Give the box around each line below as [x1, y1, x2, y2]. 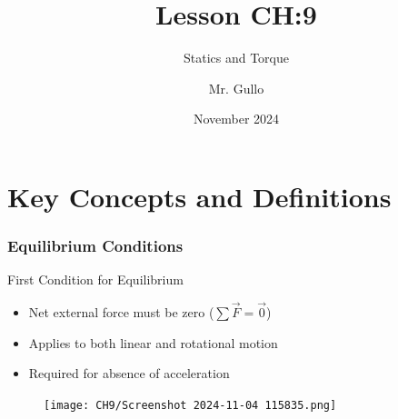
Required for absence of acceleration [28, 364, 230, 383]
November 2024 [193, 109, 280, 128]
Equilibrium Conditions [7, 234, 184, 257]
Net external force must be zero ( [28, 303, 214, 322]
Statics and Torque [183, 48, 290, 67]
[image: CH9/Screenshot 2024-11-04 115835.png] [44, 398, 337, 412]
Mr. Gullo [208, 78, 264, 97]
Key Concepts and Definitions [7, 177, 392, 214]
